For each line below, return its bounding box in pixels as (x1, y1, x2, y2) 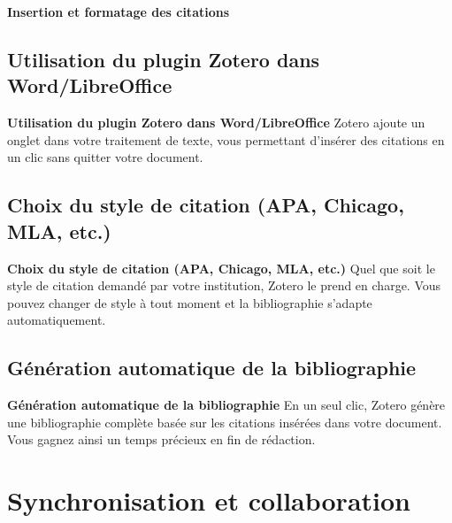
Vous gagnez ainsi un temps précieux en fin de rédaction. (7, 430, 316, 449)
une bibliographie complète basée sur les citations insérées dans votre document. (7, 412, 442, 431)
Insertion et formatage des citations (7, 3, 230, 20)
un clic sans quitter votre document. (7, 148, 203, 166)
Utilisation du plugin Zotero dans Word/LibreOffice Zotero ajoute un (7, 113, 425, 132)
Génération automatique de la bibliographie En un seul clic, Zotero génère (7, 396, 446, 414)
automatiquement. (7, 311, 106, 329)
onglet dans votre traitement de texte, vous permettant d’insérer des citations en (7, 130, 445, 149)
